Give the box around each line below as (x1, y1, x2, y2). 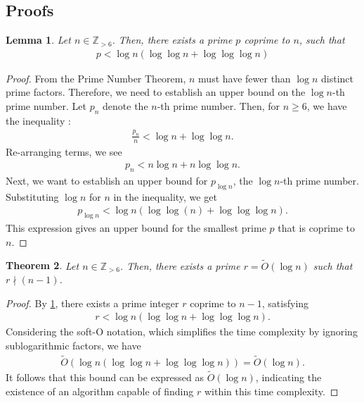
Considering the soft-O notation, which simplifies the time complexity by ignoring (6, 324, 358, 339)
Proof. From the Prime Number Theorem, (6, 70, 186, 85)
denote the (103, 99, 148, 113)
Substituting (6, 189, 59, 204)
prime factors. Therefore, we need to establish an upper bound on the (6, 85, 306, 99)
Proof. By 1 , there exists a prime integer (6, 295, 179, 310)
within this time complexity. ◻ (204, 383, 339, 398)
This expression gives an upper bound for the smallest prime (6, 221, 266, 235)
